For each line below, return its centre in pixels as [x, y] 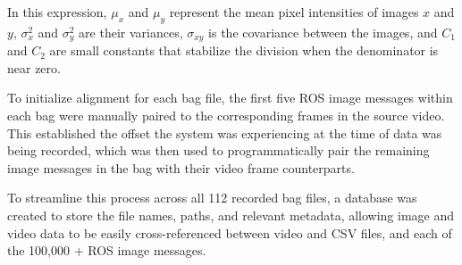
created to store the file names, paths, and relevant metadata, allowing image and [231, 215]
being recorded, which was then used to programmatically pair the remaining [218, 150]
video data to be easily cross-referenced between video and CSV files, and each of [230, 232]
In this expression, [57, 12]
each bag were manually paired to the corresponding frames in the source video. [226, 116]
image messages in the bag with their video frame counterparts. [181, 167]
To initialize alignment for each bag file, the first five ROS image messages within [230, 98]
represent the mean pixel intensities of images [294, 12]
